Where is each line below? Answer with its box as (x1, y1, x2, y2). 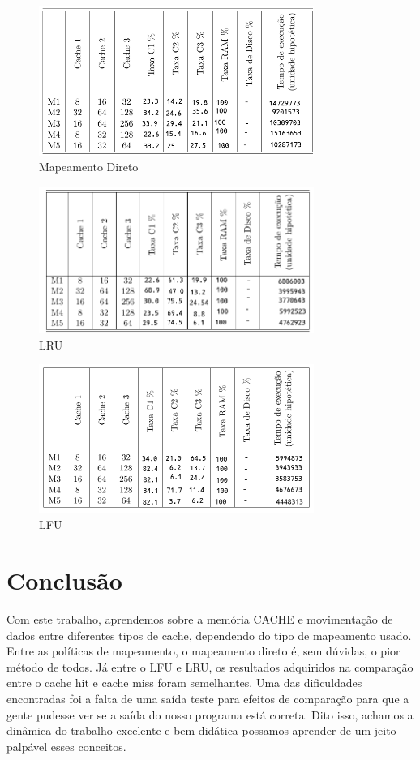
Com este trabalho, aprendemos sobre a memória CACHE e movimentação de (6, 611, 393, 628)
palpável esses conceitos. (6, 737, 126, 754)
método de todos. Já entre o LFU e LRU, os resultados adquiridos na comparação (6, 658, 414, 675)
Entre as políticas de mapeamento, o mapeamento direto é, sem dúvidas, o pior (6, 642, 401, 659)
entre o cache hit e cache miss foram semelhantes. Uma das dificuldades (6, 674, 362, 691)
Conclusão (6, 564, 122, 597)
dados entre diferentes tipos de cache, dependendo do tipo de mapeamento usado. (6, 626, 412, 643)
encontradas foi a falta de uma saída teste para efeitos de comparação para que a (6, 690, 409, 707)
